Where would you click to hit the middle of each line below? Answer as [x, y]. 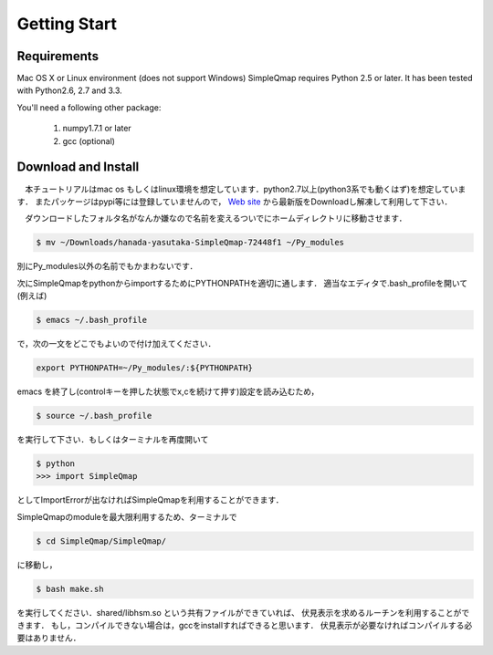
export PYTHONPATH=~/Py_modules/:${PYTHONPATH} [144, 368]
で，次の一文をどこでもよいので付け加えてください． [116, 344]
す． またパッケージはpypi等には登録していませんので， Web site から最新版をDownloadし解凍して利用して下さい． [235, 202]
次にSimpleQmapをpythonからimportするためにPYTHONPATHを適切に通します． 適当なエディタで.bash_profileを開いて [242, 283]
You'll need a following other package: [89, 107]
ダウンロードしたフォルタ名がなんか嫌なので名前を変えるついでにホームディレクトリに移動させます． [215, 218]
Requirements [58, 56]
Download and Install [78, 167]
